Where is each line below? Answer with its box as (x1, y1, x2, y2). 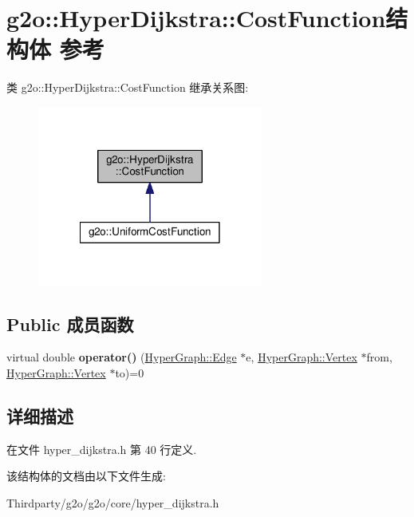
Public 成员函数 (6, 311, 134, 336)
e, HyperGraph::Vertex (246, 349, 357, 365)
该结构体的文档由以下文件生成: (6, 468, 166, 484)
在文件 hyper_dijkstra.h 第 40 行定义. (6, 440, 197, 457)
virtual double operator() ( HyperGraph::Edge (6, 349, 237, 365)
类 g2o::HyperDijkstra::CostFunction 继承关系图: (6, 79, 249, 96)
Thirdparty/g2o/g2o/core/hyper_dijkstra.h (6, 495, 219, 511)
